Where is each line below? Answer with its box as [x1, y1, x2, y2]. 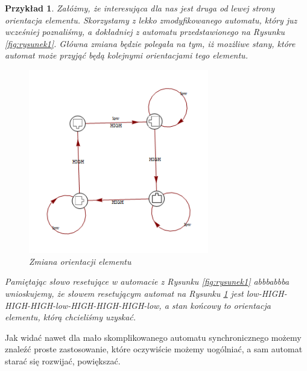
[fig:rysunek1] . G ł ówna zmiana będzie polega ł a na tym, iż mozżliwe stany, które [5, 37, 296, 49]
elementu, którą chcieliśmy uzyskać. [5, 311, 136, 323]
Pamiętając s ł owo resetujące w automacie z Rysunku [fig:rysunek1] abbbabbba [5, 275, 290, 288]
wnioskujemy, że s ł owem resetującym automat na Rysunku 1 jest [5, 287, 244, 299]
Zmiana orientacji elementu [29, 255, 131, 267]
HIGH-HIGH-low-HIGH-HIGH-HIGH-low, [5, 299, 162, 311]
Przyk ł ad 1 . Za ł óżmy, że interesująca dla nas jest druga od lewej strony [5, 2, 275, 14]
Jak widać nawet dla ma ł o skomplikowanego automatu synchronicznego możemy [5, 331, 302, 343]
